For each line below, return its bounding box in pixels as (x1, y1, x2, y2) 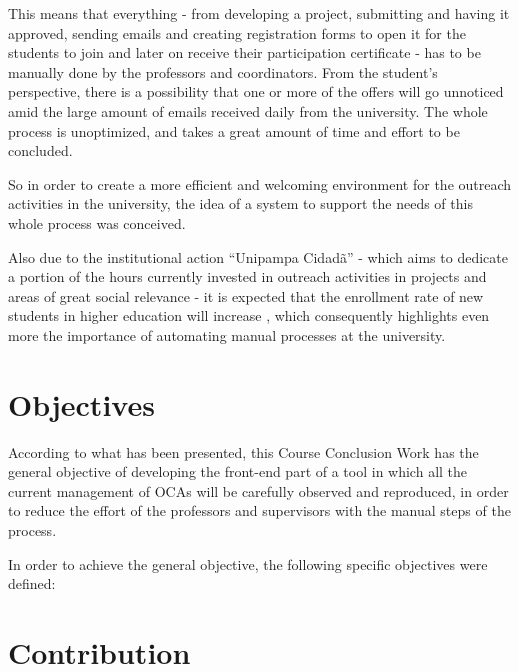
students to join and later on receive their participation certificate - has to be (8, 42, 481, 63)
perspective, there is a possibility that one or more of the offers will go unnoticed (8, 81, 504, 102)
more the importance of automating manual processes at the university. (8, 324, 446, 345)
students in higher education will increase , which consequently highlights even (8, 305, 490, 326)
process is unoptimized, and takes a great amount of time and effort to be (8, 120, 460, 141)
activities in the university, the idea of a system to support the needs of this (8, 193, 473, 214)
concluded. (8, 140, 73, 161)
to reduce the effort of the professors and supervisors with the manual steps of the (8, 500, 511, 521)
